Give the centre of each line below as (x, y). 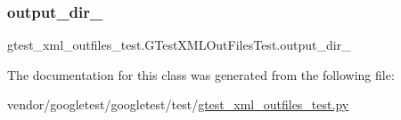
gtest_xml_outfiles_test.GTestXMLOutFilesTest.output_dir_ (179, 45)
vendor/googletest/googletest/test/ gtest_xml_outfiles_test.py (178, 104)
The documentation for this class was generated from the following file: (201, 74)
